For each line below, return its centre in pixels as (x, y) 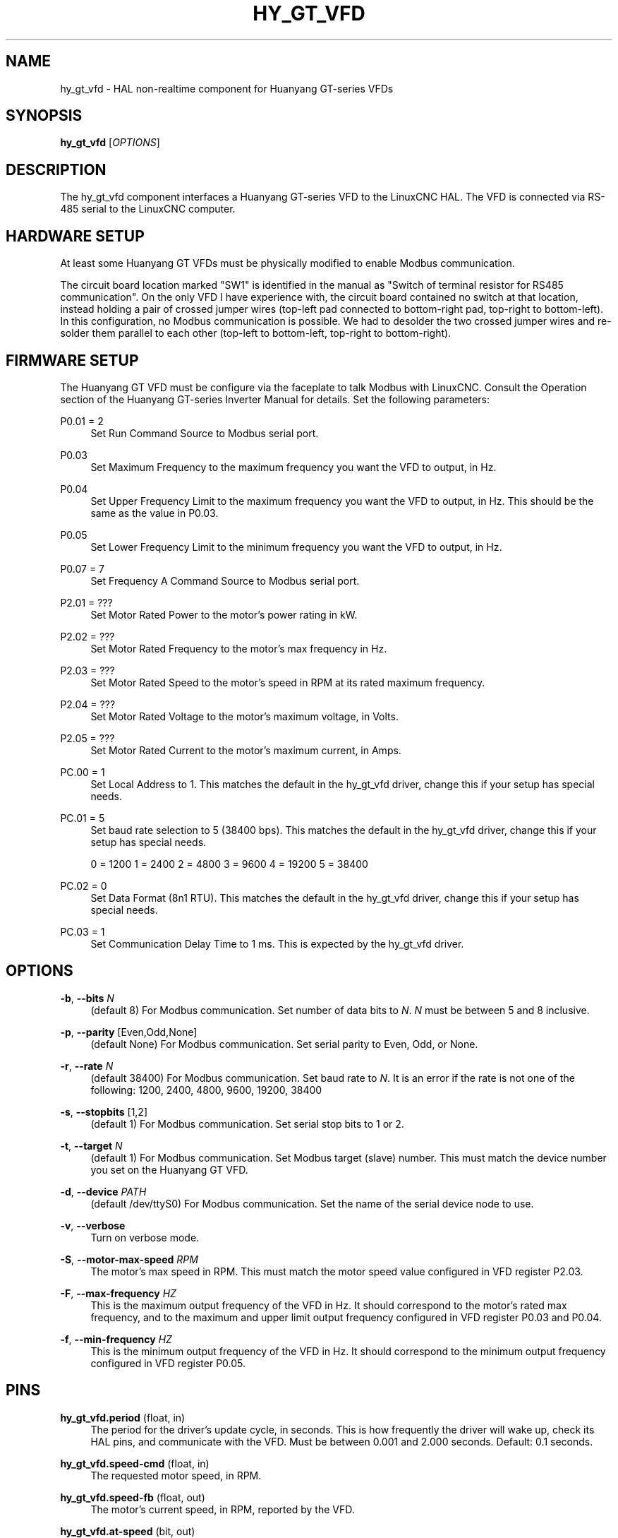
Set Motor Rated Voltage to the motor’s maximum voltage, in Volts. (244, 716)
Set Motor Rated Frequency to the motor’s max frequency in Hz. (239, 648)
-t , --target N (91, 1145)
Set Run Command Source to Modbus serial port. (205, 433)
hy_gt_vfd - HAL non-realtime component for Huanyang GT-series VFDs (227, 88)
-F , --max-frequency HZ (118, 1293)
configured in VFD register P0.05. (168, 1363)
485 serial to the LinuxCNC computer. (148, 209)
